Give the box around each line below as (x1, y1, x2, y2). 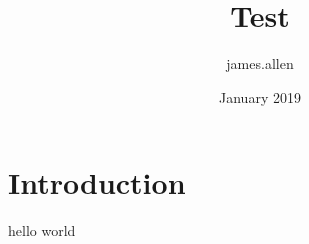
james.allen (226, 53, 294, 74)
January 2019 (219, 86, 301, 107)
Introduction (8, 162, 186, 203)
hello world (8, 220, 76, 241)
